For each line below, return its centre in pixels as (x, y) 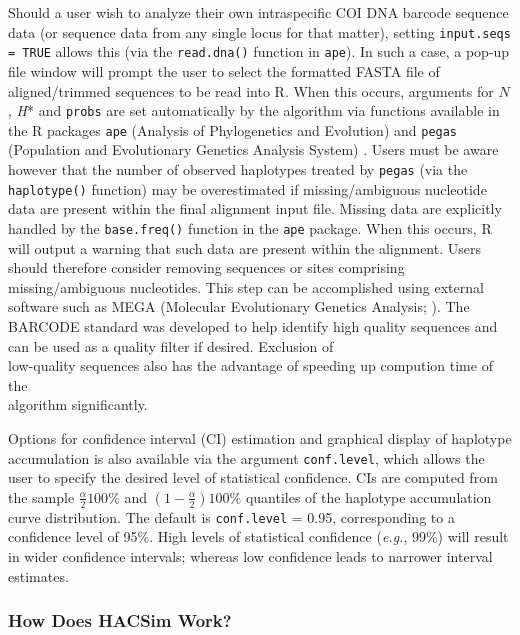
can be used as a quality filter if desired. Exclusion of (171, 345)
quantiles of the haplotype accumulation (368, 496)
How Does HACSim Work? (120, 620)
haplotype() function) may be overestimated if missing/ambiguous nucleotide (247, 188)
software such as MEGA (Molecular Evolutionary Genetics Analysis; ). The (239, 306)
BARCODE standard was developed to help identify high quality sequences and (253, 325)
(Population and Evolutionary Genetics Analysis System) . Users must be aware (253, 149)
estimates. (38, 575)
